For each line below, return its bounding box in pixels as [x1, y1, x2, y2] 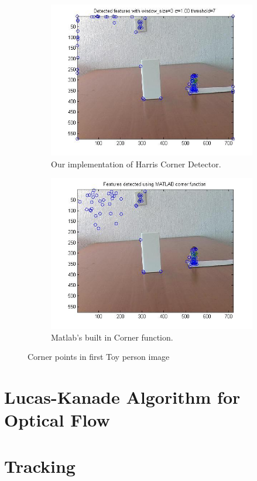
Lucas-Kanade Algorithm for [4, 385, 241, 409]
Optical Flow [4, 408, 110, 432]
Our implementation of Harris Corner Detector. [51, 157, 221, 170]
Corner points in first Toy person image [28, 351, 170, 363]
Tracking [4, 453, 76, 477]
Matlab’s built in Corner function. [51, 331, 173, 343]
